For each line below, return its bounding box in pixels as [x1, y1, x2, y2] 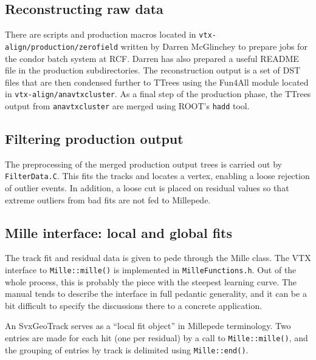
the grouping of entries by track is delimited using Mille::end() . [5, 343, 249, 356]
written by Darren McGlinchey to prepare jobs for [120, 39, 307, 52]
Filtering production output [5, 129, 184, 148]
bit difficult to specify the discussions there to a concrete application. [5, 299, 263, 311]
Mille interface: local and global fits [5, 223, 233, 242]
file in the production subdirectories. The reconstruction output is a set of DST [5, 64, 301, 76]
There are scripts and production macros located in [5, 28, 196, 41]
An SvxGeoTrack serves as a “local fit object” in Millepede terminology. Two [5, 319, 291, 332]
